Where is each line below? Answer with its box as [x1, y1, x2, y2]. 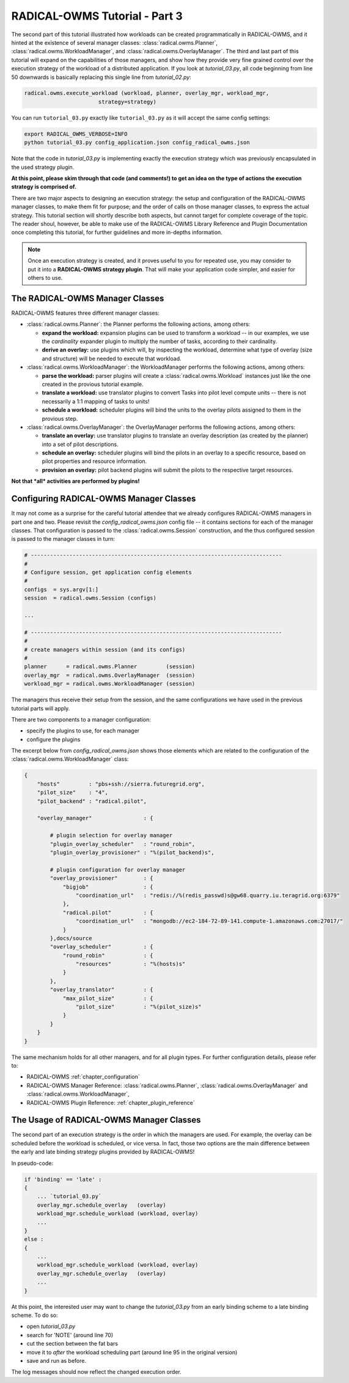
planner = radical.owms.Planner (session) [24, 663, 196, 670]
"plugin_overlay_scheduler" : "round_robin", [50, 840, 196, 848]
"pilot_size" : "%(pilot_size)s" [75, 1003, 202, 1011]
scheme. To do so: [11, 1311, 58, 1319]
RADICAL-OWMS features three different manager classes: [11, 309, 160, 317]
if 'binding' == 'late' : [24, 1176, 102, 1183]
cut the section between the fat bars [26, 1340, 119, 1347]
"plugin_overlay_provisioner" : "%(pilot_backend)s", [50, 849, 215, 856]
